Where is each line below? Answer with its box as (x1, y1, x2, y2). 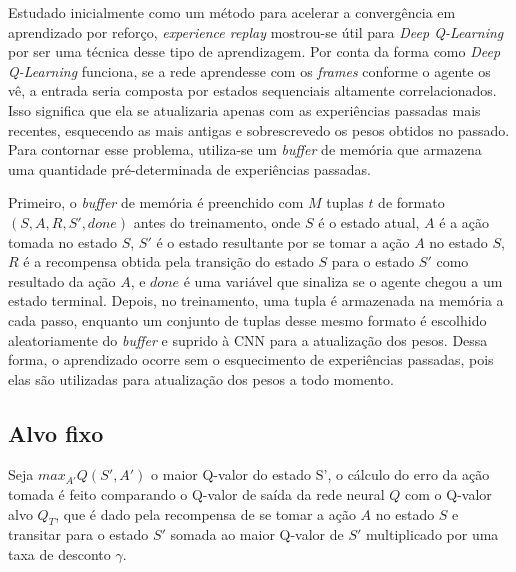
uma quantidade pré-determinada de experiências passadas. (8, 158, 371, 179)
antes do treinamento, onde (133, 211, 301, 232)
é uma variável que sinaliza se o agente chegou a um (183, 270, 503, 291)
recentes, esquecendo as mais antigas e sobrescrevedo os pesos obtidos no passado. (8, 119, 510, 140)
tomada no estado (8, 231, 117, 252)
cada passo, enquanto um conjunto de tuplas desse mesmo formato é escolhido (8, 309, 487, 330)
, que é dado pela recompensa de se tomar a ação (55, 503, 356, 524)
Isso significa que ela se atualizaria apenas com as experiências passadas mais (8, 99, 481, 120)
